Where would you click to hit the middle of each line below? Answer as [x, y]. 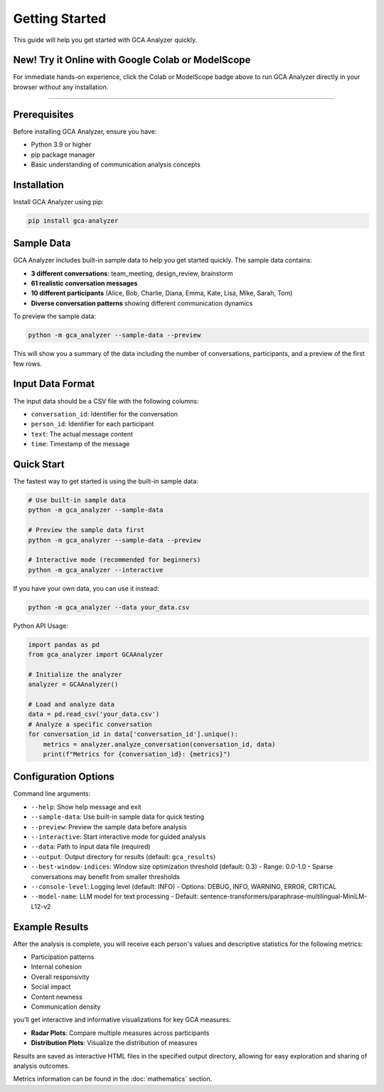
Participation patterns [63, 957]
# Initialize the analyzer [75, 674]
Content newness [57, 997]
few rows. [28, 364]
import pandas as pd [64, 645]
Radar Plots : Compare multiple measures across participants [120, 1033]
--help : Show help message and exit [86, 807]
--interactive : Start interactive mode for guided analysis [118, 837]
